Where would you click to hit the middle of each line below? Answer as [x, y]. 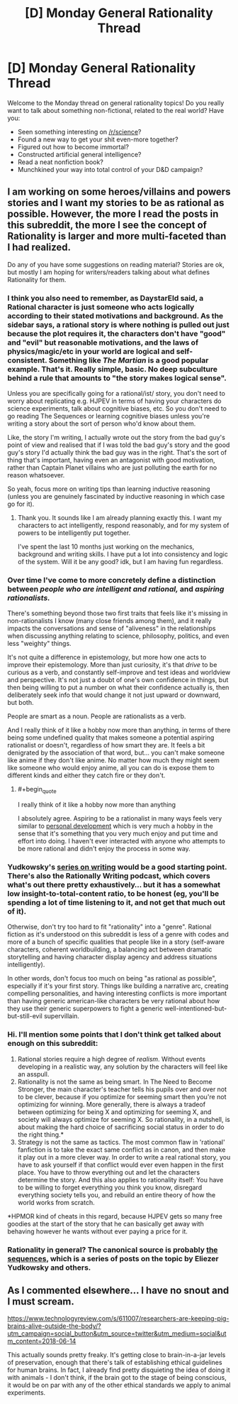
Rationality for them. [37, 279]
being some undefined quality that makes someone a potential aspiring [111, 738]
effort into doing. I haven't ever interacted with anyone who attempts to [121, 841]
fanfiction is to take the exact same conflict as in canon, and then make [121, 1150]
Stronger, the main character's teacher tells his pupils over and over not [122, 1089]
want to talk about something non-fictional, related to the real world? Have [116, 110]
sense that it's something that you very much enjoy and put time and [118, 833]
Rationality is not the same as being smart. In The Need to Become [115, 1081]
